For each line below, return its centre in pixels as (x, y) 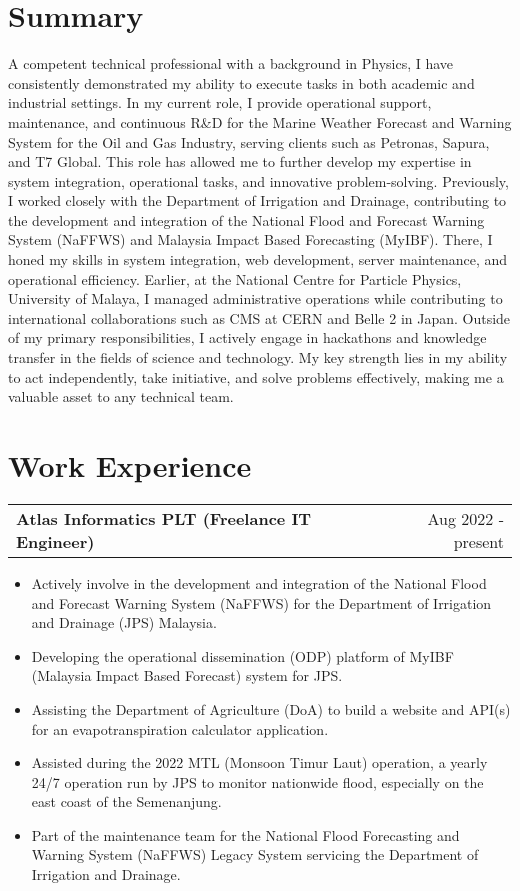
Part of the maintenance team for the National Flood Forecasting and (245, 834)
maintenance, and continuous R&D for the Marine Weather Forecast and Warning (260, 121)
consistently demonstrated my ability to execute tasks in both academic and (241, 82)
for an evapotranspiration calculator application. (180, 728)
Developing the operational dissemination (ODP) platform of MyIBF (242, 655)
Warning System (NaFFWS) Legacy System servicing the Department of (255, 854)
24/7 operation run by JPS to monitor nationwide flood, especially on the (257, 781)
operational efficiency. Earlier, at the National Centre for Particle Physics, (235, 278)
